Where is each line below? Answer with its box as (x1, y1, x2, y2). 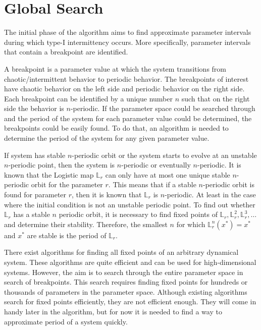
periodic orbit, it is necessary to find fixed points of (59, 209, 218, 219)
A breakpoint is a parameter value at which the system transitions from (4, 63, 227, 74)
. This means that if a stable (108, 179, 196, 190)
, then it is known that (72, 189, 142, 200)
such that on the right (181, 93, 250, 103)
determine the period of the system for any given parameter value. (4, 133, 210, 143)
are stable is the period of (27, 230, 107, 240)
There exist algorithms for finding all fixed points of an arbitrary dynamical (4, 247, 239, 257)
